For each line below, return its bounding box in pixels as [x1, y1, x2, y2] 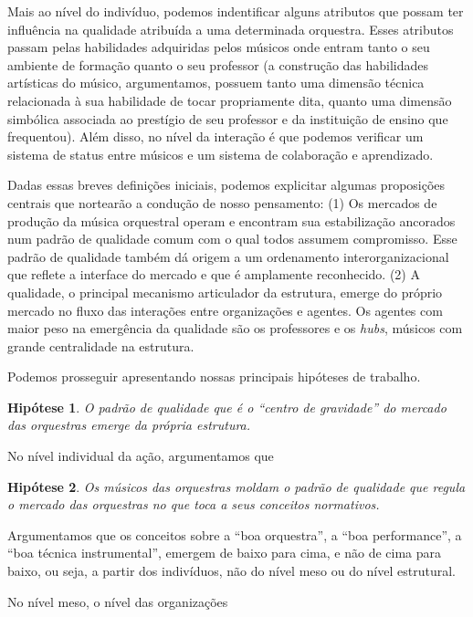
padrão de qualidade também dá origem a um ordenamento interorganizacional [7, 246, 449, 266]
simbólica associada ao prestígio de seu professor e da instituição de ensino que [7, 109, 448, 128]
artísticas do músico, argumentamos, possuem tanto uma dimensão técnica [7, 73, 425, 92]
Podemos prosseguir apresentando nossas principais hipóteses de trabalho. [7, 367, 421, 386]
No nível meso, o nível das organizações [7, 591, 228, 611]
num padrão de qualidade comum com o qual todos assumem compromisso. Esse [7, 229, 457, 248]
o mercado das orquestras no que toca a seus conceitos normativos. [7, 495, 380, 514]
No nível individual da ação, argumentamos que [7, 446, 274, 465]
